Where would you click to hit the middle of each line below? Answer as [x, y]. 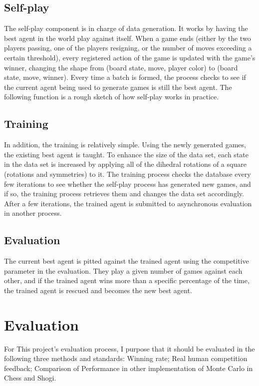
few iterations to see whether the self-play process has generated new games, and [128, 184]
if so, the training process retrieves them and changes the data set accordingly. [124, 193]
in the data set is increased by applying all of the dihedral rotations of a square [125, 164]
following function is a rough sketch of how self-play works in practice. [112, 97]
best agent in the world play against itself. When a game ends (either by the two [128, 38]
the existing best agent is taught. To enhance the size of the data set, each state [126, 154]
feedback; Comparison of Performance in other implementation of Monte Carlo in [129, 368]
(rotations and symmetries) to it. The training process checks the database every [128, 174]
